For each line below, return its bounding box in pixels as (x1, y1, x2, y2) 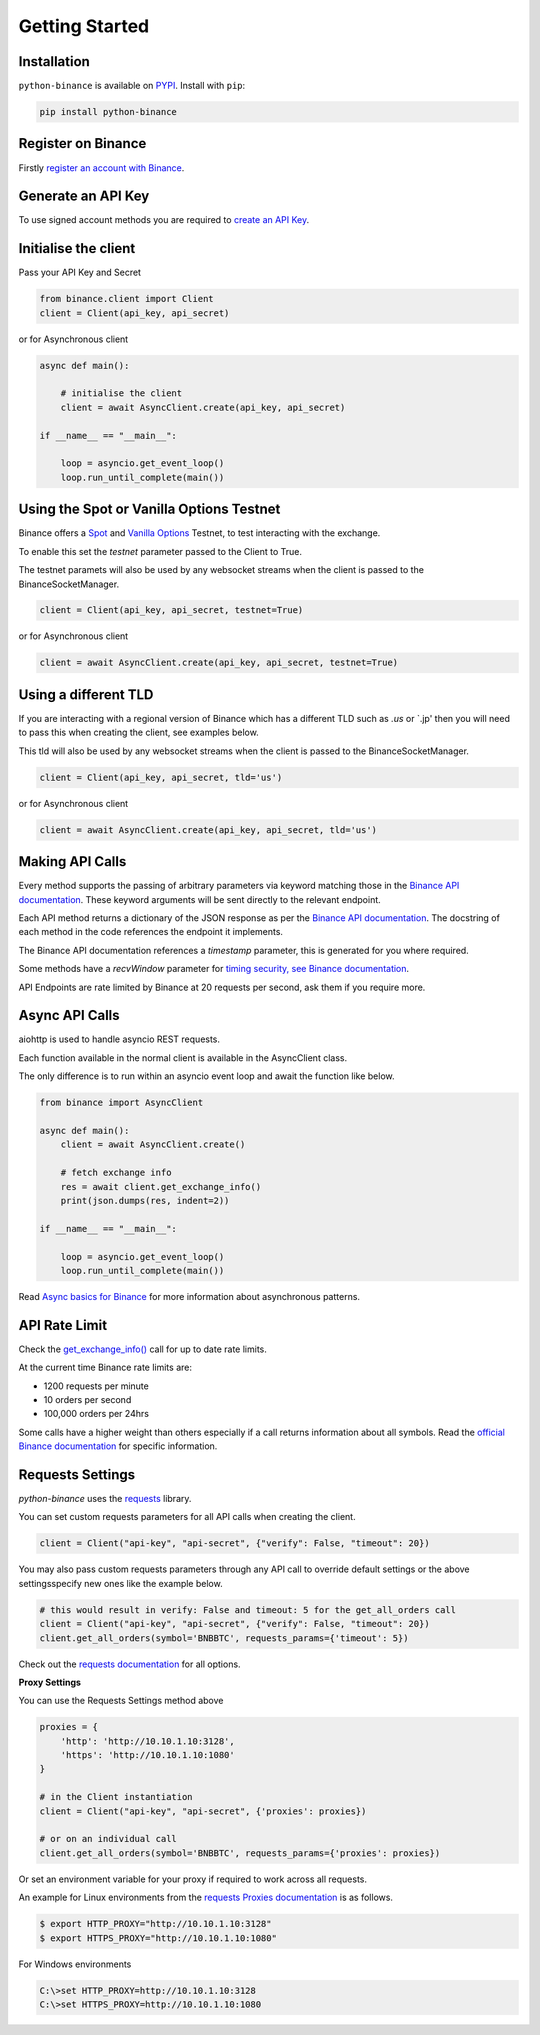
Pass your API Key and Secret (18, 266, 142, 279)
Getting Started (18, 15, 150, 37)
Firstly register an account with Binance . (18, 161, 185, 174)
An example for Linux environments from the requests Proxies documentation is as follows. (18, 1891, 394, 1904)
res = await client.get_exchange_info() (60, 1181, 262, 1192)
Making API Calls (18, 853, 127, 870)
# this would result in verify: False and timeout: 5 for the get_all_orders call (39, 1604, 457, 1615)
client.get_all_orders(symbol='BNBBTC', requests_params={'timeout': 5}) (39, 1632, 409, 1644)
